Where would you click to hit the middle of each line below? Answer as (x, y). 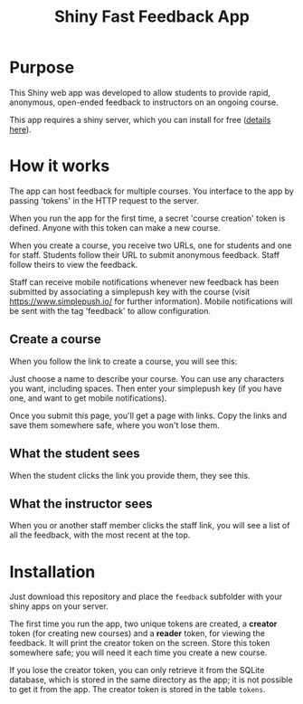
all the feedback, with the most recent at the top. (100, 535)
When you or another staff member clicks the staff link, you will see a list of (150, 526)
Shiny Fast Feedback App (152, 17)
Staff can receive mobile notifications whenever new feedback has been (144, 281)
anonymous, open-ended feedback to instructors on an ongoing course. (144, 102)
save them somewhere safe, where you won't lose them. (114, 425)
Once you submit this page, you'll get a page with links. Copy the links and (148, 415)
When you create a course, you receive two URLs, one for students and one (151, 245)
